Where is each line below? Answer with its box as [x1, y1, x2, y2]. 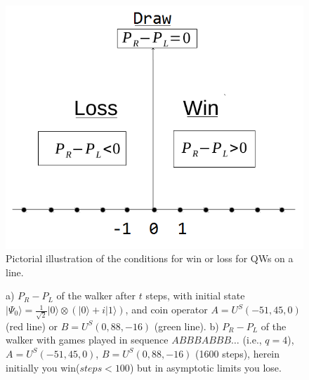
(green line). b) [154, 318, 219, 333]
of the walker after [56, 288, 136, 303]
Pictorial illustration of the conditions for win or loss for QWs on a [6, 251, 294, 266]
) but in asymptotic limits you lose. [129, 360, 282, 374]
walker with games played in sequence [6, 332, 169, 347]
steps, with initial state [145, 288, 245, 303]
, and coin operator [125, 302, 208, 317]
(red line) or [6, 318, 58, 333]
